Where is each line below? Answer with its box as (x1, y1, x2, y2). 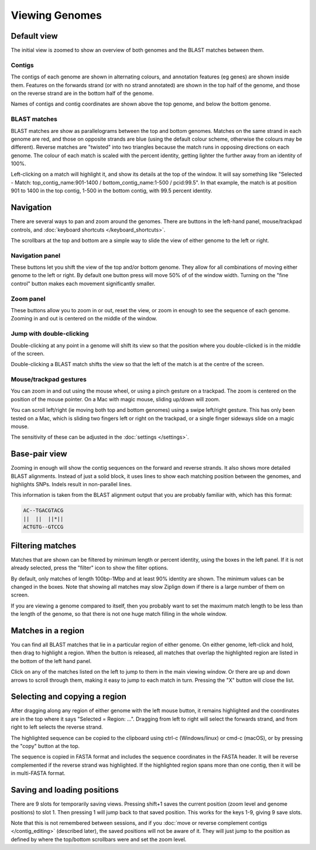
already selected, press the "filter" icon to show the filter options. (11, 564, 169, 571)
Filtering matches (11, 541, 77, 551)
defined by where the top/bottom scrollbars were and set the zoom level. (11, 835, 187, 843)
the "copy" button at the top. (11, 743, 80, 750)
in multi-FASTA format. (11, 770, 66, 777)
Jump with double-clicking (11, 330, 89, 338)
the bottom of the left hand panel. (11, 657, 92, 664)
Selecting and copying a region (11, 692, 127, 702)
